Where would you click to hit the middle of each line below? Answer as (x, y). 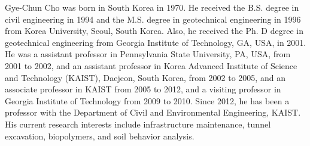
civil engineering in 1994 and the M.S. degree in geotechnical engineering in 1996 (153, 19)
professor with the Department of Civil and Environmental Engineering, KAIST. (153, 112)
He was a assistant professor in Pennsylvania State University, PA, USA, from (148, 54)
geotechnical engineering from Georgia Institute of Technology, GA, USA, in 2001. (156, 42)
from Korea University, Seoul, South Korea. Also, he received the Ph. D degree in (154, 31)
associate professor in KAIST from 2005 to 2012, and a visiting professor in (143, 89)
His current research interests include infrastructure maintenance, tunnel (138, 124)
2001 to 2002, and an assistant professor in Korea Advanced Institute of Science (151, 65)
